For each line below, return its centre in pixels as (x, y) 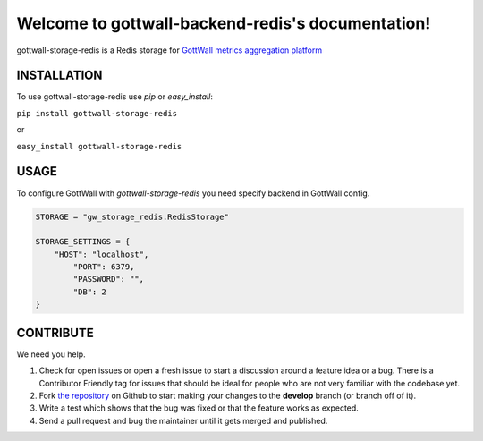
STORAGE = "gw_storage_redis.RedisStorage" (132, 216)
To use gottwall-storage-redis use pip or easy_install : (115, 97)
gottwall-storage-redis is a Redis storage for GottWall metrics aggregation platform (169, 50)
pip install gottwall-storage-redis (97, 113)
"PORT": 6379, (104, 267)
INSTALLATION (59, 76)
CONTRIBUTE (55, 332)
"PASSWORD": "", (109, 279)
